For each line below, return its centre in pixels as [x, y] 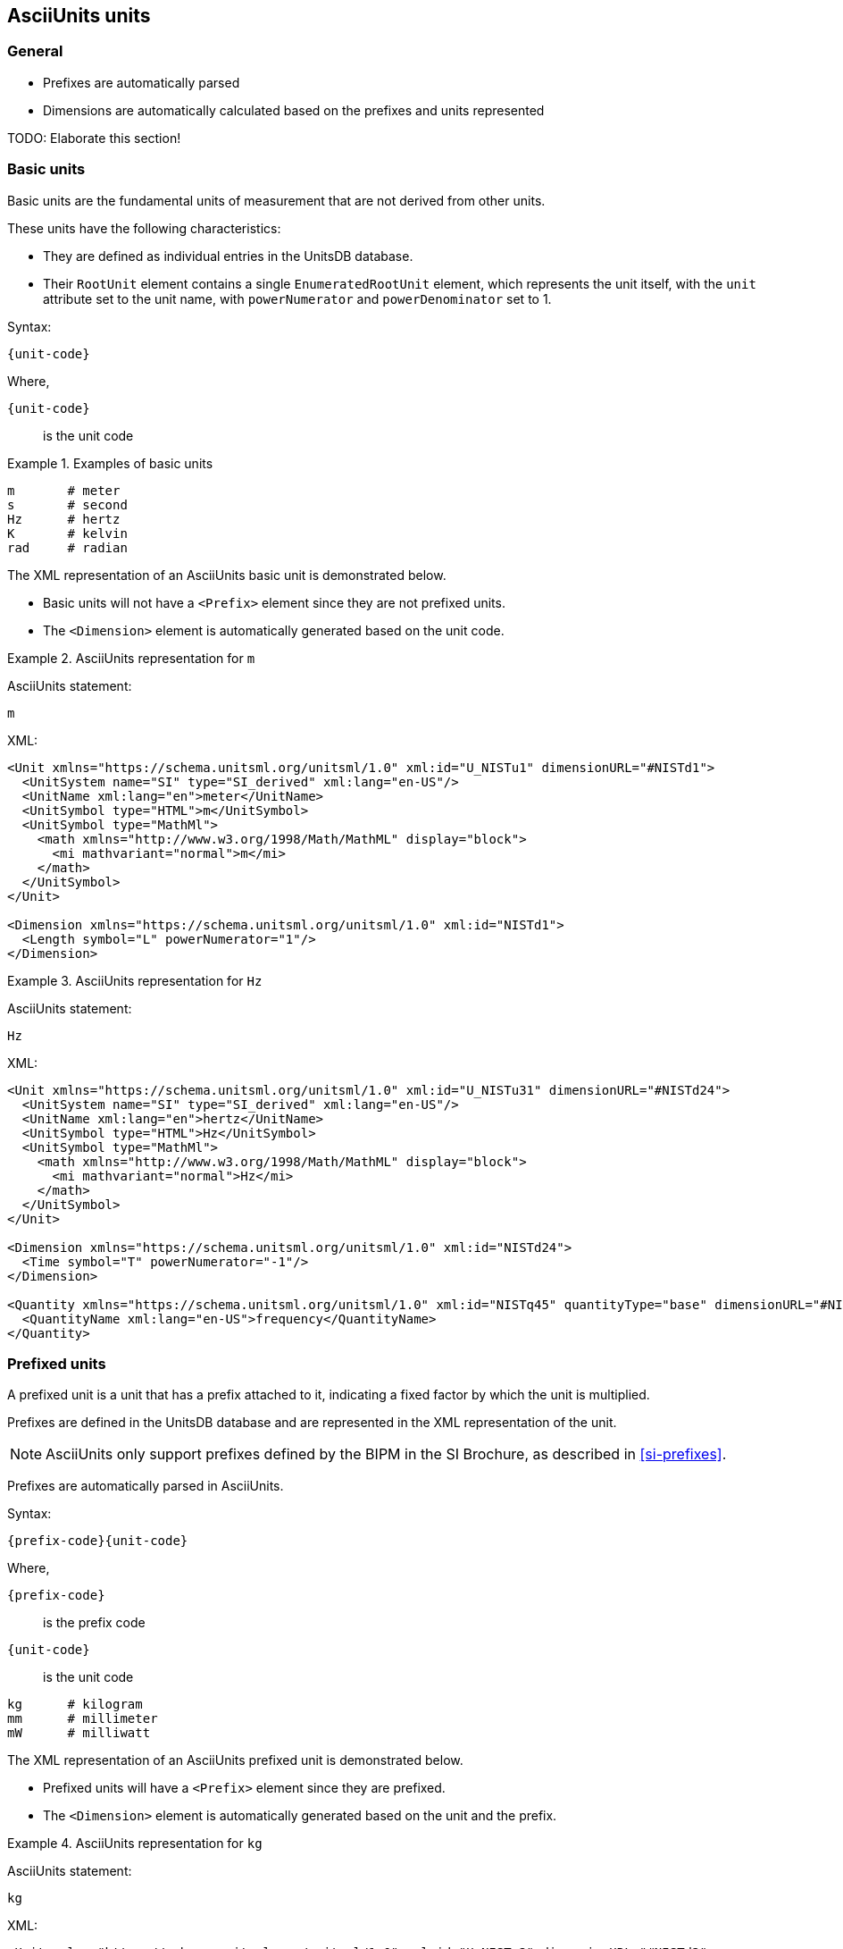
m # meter [64, 490]
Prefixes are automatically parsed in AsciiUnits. [146, 1486]
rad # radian [67, 547]
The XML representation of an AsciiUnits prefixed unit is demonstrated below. [235, 1760]
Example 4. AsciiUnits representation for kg [135, 1844]
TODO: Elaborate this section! [94, 138]
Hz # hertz [64, 519]
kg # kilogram [75, 1705]
